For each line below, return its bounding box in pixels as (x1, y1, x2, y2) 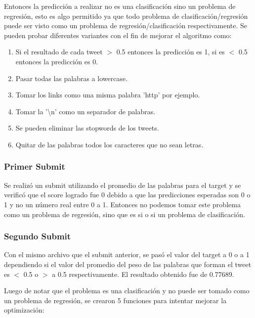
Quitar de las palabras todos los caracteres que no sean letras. (15, 139, 204, 149)
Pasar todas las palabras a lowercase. (15, 73, 128, 83)
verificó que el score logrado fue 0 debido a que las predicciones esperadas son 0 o (4, 189, 251, 200)
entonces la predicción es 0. (15, 56, 98, 66)
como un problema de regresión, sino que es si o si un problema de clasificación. (4, 209, 245, 219)
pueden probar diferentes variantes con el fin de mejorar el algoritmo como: (4, 30, 232, 40)
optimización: (4, 305, 44, 315)
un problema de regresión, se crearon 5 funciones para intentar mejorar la (4, 295, 227, 305)
